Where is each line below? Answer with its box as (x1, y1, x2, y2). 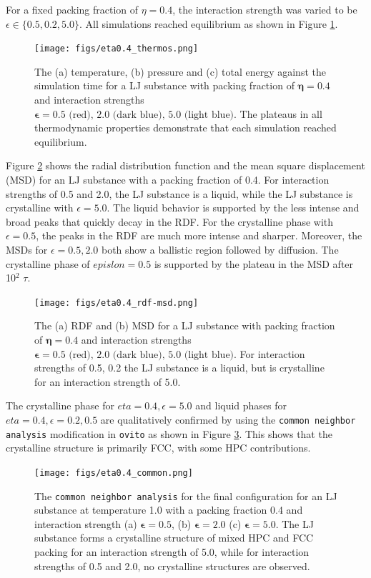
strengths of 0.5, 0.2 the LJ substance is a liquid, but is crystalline (34, 360, 325, 375)
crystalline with (6, 200, 74, 215)
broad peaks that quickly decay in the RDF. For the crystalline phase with (6, 214, 334, 229)
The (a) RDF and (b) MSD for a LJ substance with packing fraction (34, 318, 335, 333)
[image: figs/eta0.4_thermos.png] (34, 44, 199, 54)
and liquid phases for (195, 398, 287, 413)
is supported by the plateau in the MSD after (154, 256, 354, 271)
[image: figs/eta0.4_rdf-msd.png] (34, 297, 199, 308)
